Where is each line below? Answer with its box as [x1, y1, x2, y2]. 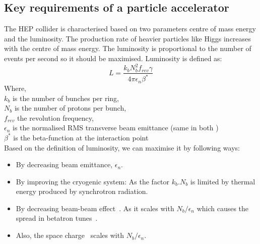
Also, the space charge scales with [16, 230, 124, 240]
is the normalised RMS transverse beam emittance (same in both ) [13, 122, 219, 133]
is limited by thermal [190, 176, 255, 186]
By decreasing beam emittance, [16, 159, 113, 170]
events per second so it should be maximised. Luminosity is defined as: [4, 53, 222, 63]
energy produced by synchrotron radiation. [16, 186, 148, 197]
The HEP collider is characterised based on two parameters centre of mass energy [4, 23, 256, 34]
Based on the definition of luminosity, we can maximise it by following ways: [4, 142, 240, 153]
